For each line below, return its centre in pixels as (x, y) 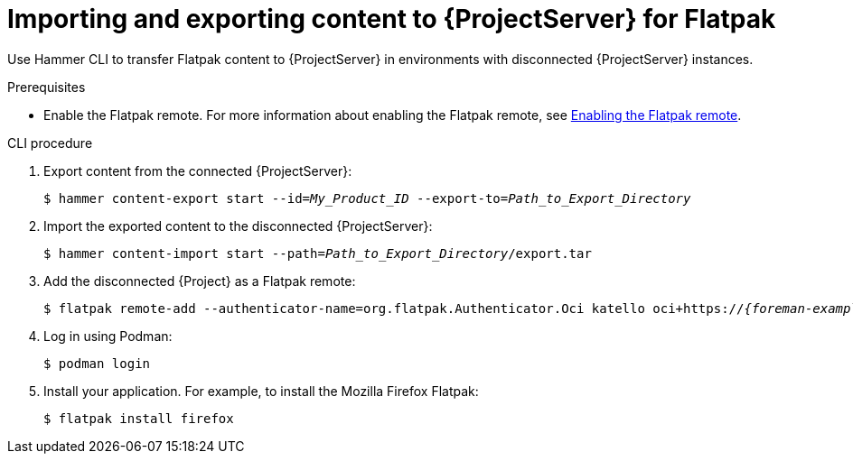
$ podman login (97, 363)
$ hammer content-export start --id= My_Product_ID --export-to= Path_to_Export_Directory (367, 198)
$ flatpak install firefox (139, 418)
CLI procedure (50, 143)
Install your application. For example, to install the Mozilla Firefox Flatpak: (261, 391)
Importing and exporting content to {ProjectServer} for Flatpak (392, 19)
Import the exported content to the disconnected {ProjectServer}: (238, 226)
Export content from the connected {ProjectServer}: (198, 171)
